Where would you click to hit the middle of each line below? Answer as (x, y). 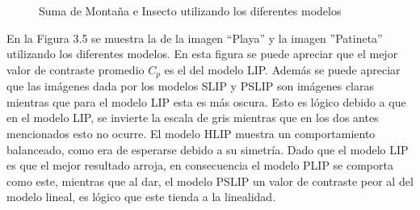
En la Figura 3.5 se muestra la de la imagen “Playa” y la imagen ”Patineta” (195, 38)
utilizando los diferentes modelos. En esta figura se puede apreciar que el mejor (202, 54)
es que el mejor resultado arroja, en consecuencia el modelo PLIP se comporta (200, 165)
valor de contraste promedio (76, 69)
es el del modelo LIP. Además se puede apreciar (282, 69)
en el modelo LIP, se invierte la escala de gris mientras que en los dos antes (193, 118)
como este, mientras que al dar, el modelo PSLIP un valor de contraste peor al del (210, 181)
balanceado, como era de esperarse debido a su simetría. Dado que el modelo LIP (208, 149)
